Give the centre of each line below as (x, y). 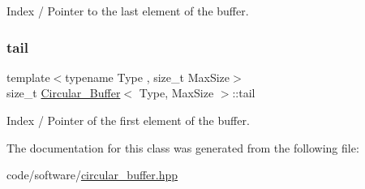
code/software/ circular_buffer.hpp (92, 175)
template (28, 77)
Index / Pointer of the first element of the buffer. (128, 120)
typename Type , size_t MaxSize (147, 77)
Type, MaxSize (176, 93)
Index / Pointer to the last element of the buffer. (128, 11)
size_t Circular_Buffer (64, 93)
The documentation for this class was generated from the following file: (183, 147)
